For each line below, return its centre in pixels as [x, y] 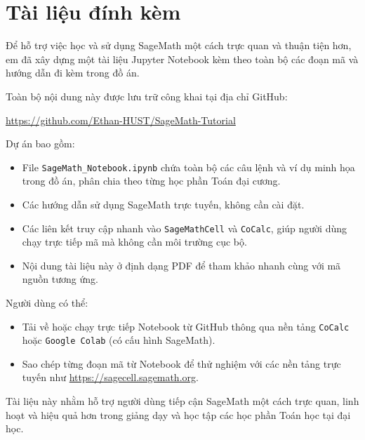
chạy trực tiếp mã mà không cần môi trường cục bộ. [134, 242]
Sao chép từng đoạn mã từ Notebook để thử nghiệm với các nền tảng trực [181, 363]
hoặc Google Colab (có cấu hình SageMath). [119, 340]
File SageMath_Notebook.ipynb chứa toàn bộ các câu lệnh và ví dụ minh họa [188, 167]
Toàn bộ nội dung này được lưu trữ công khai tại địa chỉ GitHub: [147, 96]
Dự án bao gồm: [40, 144]
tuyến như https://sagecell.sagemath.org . [110, 377]
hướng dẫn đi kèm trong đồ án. [73, 73]
